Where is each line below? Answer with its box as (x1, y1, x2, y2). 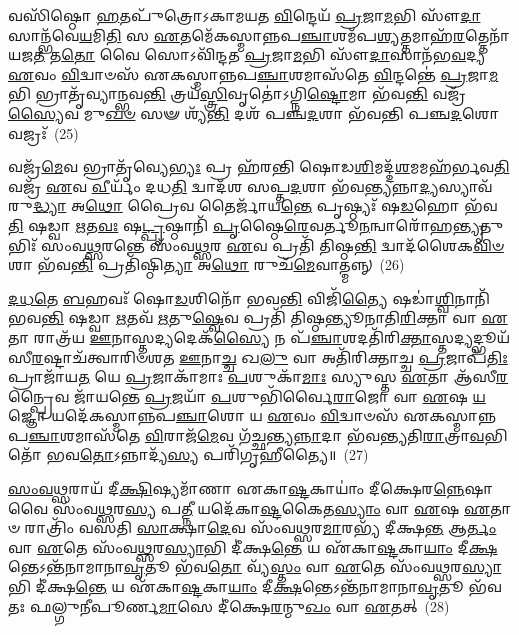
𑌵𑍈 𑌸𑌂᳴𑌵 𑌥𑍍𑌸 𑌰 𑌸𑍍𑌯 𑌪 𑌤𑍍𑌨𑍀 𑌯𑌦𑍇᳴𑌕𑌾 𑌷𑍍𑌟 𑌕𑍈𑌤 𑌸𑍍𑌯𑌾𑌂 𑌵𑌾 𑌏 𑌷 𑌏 (8, 497, 491, 518)
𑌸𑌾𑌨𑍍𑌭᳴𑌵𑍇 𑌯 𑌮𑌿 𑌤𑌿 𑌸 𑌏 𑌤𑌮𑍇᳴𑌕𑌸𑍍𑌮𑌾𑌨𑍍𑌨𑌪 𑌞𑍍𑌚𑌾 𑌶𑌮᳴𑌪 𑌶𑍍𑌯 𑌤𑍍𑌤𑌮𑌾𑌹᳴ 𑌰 (8, 24, 465, 45)
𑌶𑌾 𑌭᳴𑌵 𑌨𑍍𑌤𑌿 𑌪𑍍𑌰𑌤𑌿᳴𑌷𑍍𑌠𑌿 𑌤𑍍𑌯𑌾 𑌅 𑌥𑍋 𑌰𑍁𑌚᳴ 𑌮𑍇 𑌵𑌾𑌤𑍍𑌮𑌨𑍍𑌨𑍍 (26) (8, 254, 405, 275)
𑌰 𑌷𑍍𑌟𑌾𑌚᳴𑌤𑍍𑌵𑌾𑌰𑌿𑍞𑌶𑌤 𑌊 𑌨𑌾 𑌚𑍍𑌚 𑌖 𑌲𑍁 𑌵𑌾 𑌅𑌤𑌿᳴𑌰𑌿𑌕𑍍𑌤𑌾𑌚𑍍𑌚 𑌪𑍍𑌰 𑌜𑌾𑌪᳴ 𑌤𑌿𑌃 (31, 346, 508, 367)
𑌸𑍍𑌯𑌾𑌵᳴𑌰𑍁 (438, 175, 493, 196)
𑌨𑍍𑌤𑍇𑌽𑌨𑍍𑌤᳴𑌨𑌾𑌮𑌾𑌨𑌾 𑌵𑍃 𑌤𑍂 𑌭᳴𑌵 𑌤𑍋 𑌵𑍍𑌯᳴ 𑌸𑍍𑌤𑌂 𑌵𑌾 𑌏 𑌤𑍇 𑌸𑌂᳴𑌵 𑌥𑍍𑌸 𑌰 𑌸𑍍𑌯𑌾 (8, 556, 502, 577)
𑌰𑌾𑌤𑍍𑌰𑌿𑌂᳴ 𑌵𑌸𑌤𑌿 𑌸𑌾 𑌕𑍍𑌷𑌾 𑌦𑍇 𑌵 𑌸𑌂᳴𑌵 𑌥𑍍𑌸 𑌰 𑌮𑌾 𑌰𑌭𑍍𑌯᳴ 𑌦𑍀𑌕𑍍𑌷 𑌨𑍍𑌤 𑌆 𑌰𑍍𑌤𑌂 (24, 517, 497, 538)
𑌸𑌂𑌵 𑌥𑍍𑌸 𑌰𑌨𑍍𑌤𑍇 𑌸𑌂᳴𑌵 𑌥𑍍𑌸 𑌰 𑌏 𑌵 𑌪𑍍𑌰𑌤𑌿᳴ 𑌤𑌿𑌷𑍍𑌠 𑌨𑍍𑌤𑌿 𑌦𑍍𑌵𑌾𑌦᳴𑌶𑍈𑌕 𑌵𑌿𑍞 (41, 234, 504, 255)
